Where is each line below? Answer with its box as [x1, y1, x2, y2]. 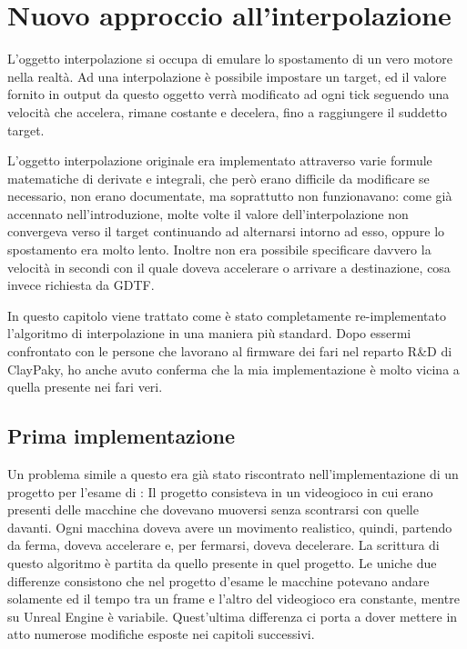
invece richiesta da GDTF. [7, 275, 155, 295]
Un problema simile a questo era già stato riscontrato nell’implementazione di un [7, 464, 459, 484]
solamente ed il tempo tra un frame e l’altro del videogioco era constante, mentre [7, 589, 460, 608]
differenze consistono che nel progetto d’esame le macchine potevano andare [7, 571, 430, 590]
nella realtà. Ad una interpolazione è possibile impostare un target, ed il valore [7, 66, 447, 85]
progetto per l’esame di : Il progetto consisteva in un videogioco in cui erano [7, 482, 433, 501]
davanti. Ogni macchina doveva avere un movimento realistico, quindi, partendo [7, 517, 452, 536]
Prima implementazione [7, 422, 236, 450]
